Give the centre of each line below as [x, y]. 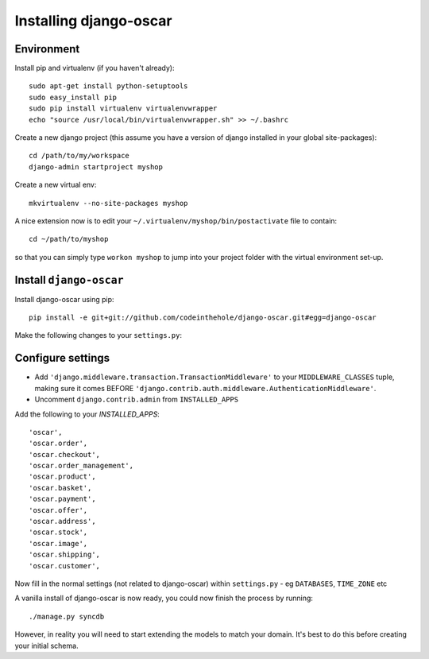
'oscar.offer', [58, 510]
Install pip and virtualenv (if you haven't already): [95, 68]
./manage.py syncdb [67, 616]
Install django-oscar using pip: [64, 299]
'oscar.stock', [58, 532]
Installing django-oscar [93, 21]
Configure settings [62, 358]
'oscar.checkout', [65, 454]
